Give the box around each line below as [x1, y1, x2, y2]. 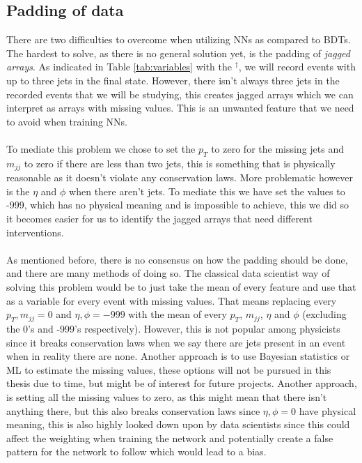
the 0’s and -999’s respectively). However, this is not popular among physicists [6, 321, 340, 335]
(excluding [302, 307, 347, 321]
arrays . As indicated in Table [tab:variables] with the [6, 59, 233, 74]
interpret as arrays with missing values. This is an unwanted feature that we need [6, 100, 354, 115]
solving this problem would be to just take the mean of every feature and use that [6, 279, 356, 294]
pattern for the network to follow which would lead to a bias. [6, 444, 267, 459]
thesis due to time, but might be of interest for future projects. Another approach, [6, 376, 357, 390]
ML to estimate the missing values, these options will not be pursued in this [6, 362, 331, 377]
